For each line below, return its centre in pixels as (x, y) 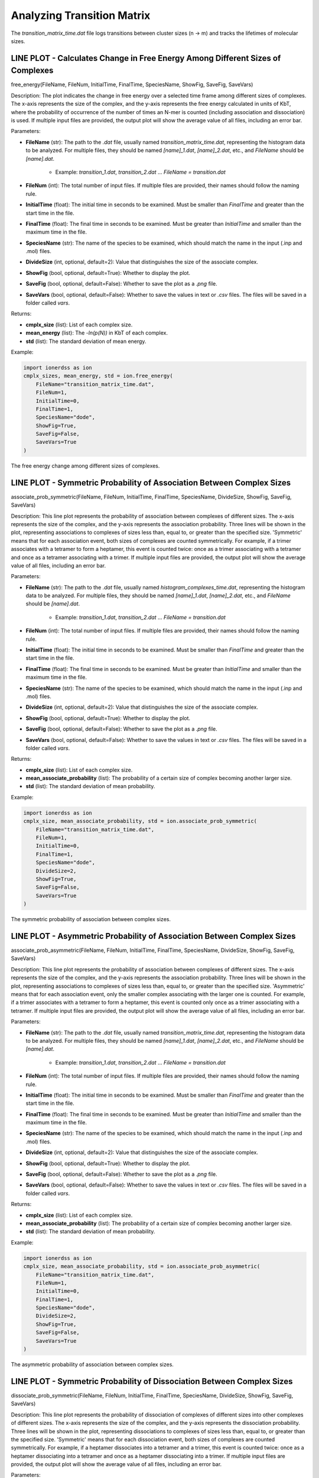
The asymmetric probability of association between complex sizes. (92, 1364)
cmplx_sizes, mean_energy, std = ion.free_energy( (98, 376)
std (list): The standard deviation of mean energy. (86, 341)
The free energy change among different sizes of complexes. (85, 466)
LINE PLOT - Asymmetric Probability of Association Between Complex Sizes (153, 936)
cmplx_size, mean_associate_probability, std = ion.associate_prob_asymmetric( (142, 1266)
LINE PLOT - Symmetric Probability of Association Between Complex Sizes (151, 483)
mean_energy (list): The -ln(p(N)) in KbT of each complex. (97, 333)
